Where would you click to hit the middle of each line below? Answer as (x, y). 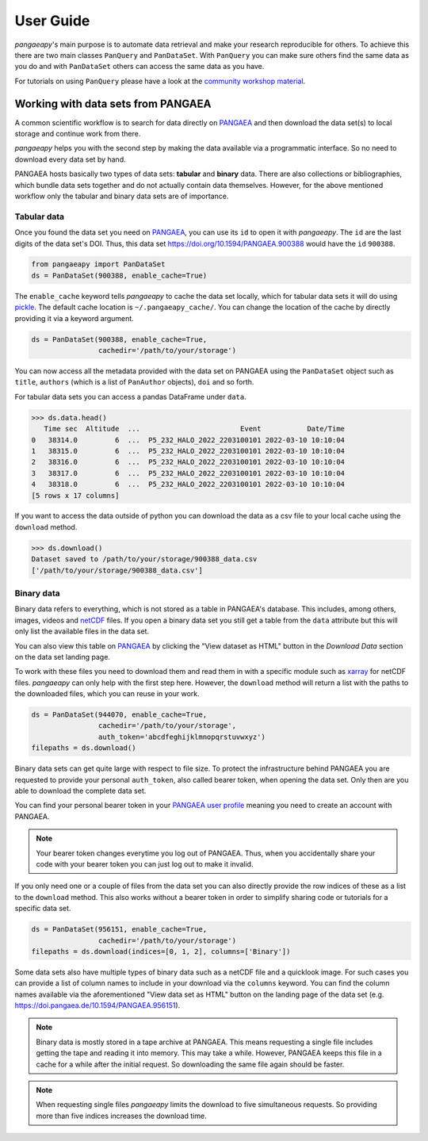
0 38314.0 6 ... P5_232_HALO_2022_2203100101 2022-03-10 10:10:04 (188, 440)
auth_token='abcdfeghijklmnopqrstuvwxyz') (182, 737)
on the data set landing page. (63, 657)
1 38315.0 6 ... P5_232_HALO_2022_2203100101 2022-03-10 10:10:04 (188, 451)
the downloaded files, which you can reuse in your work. (107, 694)
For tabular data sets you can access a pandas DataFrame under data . (130, 396)
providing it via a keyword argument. (74, 318)
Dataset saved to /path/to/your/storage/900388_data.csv (144, 559)
